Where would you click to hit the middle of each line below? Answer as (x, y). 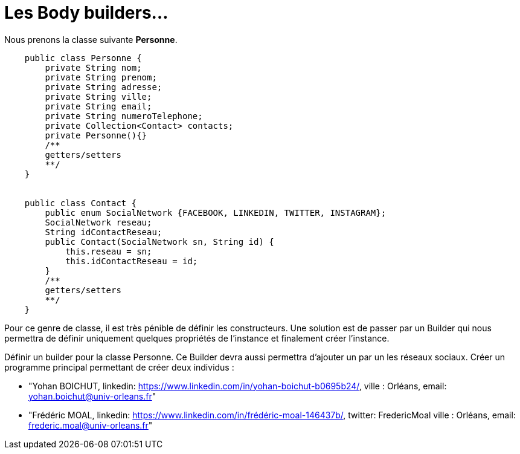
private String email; (98, 106)
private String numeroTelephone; (124, 116)
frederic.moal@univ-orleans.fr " (91, 425)
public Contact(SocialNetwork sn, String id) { (159, 242)
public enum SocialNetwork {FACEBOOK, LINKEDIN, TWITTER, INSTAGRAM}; (216, 212)
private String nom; (93, 67)
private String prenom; (101, 77)
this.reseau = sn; (109, 251)
